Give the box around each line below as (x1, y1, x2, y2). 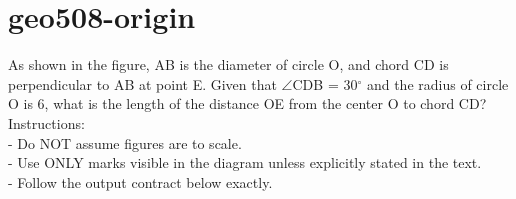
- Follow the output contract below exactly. (8, 171, 273, 192)
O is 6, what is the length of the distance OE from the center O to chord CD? (8, 93, 487, 114)
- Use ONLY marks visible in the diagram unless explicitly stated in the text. (8, 152, 482, 173)
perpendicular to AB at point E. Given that (8, 73, 277, 94)
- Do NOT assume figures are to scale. (8, 132, 242, 153)
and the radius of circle (366, 73, 509, 94)
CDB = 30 (292, 73, 358, 94)
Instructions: (8, 112, 85, 133)
